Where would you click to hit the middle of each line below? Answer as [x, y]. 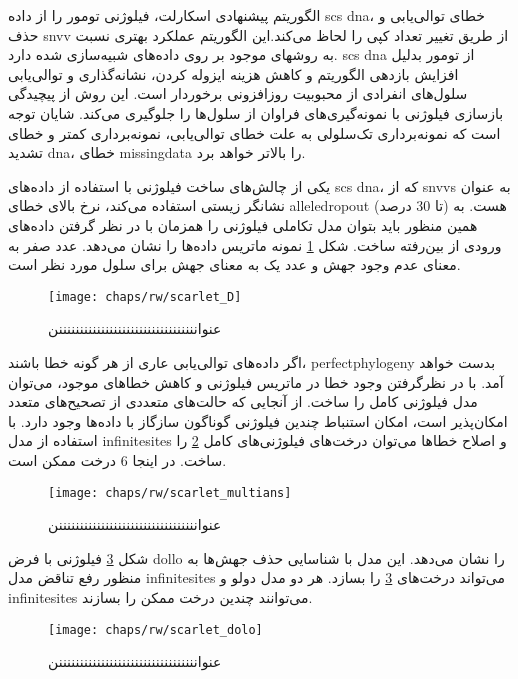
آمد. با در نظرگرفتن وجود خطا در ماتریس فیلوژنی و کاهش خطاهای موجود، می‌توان [256, 381]
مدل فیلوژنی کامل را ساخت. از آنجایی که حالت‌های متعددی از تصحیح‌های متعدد [243, 401]
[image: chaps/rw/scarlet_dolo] [155, 629]
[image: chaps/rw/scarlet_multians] [170, 492]
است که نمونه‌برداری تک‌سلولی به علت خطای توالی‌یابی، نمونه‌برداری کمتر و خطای [254, 132]
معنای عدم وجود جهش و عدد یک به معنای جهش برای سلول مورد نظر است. [234, 264]
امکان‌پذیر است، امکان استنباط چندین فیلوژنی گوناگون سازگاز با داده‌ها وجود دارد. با [258, 420]
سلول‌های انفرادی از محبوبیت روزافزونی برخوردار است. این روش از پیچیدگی [238, 93]
